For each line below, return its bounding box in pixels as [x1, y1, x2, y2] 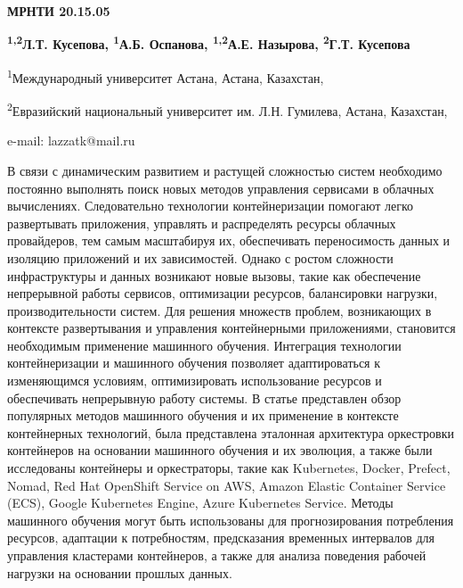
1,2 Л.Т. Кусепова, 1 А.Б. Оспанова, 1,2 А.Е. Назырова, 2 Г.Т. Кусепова [7, 32, 410, 54]
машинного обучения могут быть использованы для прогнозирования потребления [7, 510, 454, 529]
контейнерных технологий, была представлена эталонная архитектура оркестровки [7, 423, 454, 442]
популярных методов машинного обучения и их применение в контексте [7, 406, 399, 425]
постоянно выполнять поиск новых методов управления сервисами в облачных [7, 178, 435, 197]
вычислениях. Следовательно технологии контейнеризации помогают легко [7, 196, 413, 215]
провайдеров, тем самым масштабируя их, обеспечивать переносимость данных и [7, 231, 451, 250]
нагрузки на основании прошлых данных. [7, 563, 232, 582]
